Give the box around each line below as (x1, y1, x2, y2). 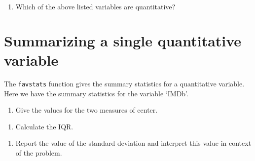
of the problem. (15, 147, 62, 158)
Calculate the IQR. (15, 121, 73, 131)
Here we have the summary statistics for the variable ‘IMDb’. (4, 88, 188, 98)
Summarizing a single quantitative (4, 30, 242, 50)
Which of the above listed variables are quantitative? (15, 1, 176, 11)
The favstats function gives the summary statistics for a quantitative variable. (4, 78, 245, 88)
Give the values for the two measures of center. (15, 105, 158, 115)
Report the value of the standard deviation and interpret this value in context (15, 138, 252, 148)
